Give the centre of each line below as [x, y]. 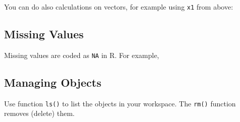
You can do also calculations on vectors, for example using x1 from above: [119, 7]
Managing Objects [53, 82]
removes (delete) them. [39, 113]
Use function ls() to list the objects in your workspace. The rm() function [120, 103]
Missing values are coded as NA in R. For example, [82, 55]
